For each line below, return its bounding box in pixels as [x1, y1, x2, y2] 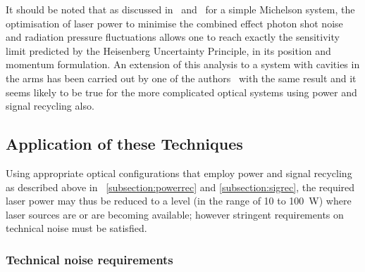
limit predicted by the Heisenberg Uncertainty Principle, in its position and [6, 43, 331, 58]
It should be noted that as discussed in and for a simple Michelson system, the [6, 2, 355, 16]
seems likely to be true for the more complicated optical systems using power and [6, 84, 357, 99]
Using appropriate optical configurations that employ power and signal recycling [6, 165, 352, 180]
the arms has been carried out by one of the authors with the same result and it [6, 70, 357, 85]
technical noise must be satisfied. [6, 221, 147, 235]
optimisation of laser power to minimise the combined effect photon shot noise [6, 15, 343, 30]
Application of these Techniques [6, 133, 243, 155]
